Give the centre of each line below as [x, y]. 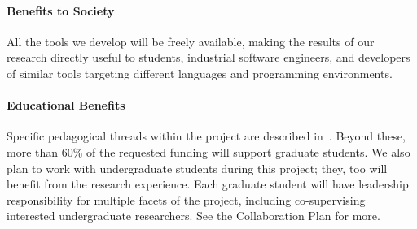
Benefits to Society [61, 10]
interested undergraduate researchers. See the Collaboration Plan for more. [193, 216]
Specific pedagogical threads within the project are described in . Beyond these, [206, 136]
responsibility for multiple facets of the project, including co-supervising [186, 199]
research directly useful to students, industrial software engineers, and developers [208, 57]
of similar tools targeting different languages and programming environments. [200, 73]
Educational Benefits [66, 105]
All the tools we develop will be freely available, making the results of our [191, 41]
